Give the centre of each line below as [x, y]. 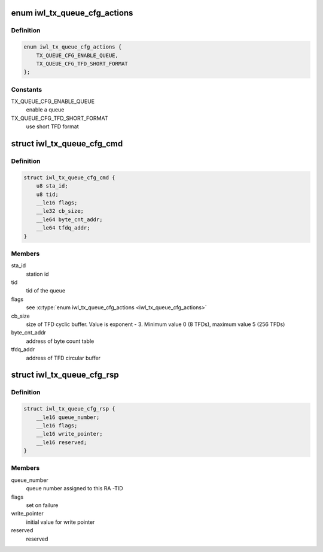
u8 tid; [48, 194]
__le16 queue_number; [68, 417]
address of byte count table [60, 341]
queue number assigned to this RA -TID [74, 488]
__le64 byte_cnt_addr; [69, 219]
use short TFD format [52, 126]
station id [37, 274]
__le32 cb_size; [60, 211]
